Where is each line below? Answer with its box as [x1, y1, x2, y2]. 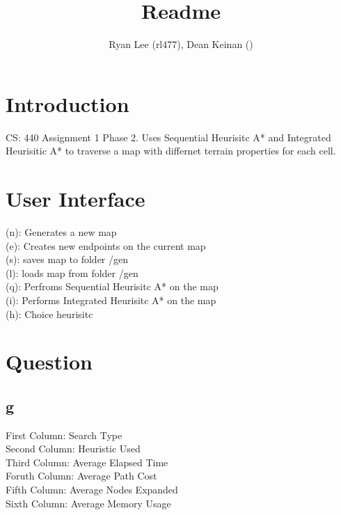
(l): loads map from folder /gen [6, 265, 138, 280]
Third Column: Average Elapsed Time [6, 454, 168, 469]
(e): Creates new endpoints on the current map [6, 238, 206, 253]
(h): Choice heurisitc [6, 306, 93, 321]
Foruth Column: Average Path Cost [6, 468, 157, 483]
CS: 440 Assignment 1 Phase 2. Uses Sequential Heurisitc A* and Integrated [6, 129, 331, 144]
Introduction [6, 89, 129, 118]
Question [6, 347, 93, 376]
